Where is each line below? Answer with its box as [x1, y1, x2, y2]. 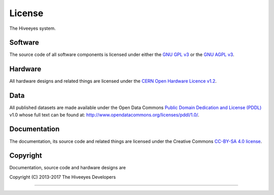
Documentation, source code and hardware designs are [9, 165, 126, 171]
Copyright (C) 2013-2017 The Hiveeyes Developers [9, 174, 116, 180]
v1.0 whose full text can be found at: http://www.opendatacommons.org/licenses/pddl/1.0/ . [9, 112, 200, 118]
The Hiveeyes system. [9, 25, 56, 31]
